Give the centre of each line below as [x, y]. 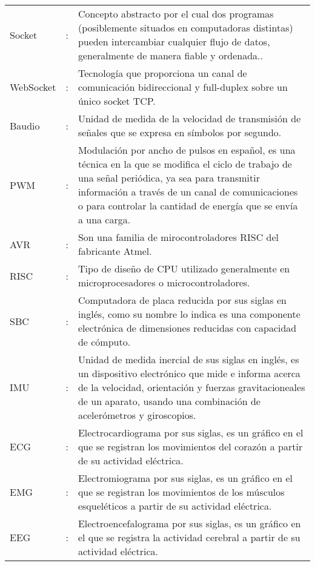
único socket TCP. [117, 101]
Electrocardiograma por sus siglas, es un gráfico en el [191, 433]
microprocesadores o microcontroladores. [164, 282]
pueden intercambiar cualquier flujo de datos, [174, 41]
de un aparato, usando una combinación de [169, 401]
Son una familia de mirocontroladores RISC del [178, 237]
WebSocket [33, 87]
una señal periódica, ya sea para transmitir [169, 178]
